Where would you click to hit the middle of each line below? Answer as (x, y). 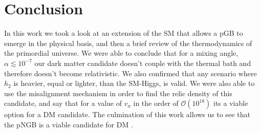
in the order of (156, 103)
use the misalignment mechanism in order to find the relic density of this (118, 93)
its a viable (231, 103)
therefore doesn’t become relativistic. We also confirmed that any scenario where (130, 73)
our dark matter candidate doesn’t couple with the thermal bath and (143, 63)
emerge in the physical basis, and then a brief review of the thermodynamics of (128, 43)
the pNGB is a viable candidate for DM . (69, 124)
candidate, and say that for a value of (63, 103)
